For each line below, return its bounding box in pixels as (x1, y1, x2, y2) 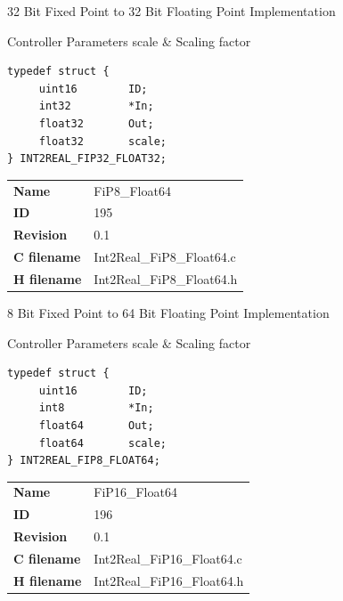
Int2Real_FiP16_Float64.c (94, 549, 242, 567)
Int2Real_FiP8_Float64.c (94, 248, 236, 266)
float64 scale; (38, 436, 167, 450)
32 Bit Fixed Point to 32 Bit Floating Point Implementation (7, 2, 336, 20)
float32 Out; (38, 117, 154, 130)
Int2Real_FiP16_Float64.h (94, 571, 244, 589)
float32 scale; (38, 134, 167, 148)
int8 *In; (38, 402, 154, 415)
